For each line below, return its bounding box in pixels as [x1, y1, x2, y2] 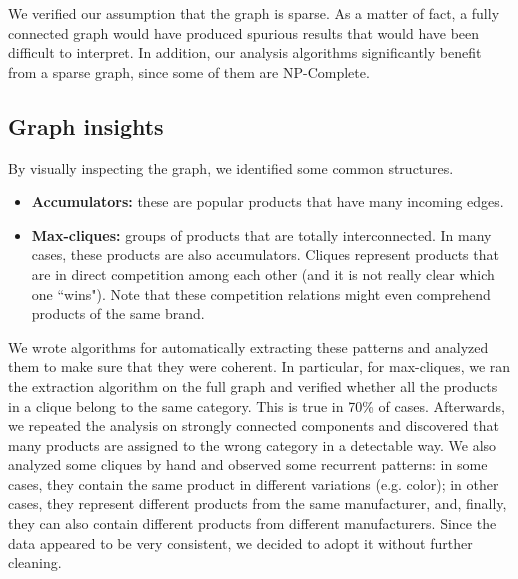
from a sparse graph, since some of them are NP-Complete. [8, 61, 370, 82]
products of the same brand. [31, 303, 205, 324]
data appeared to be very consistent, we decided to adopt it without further [8, 532, 473, 553]
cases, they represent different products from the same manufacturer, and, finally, [8, 493, 507, 514]
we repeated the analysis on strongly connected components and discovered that [8, 415, 499, 436]
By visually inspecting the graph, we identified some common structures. [8, 157, 454, 178]
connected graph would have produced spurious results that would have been [8, 22, 480, 43]
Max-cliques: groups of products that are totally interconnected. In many [31, 224, 492, 245]
